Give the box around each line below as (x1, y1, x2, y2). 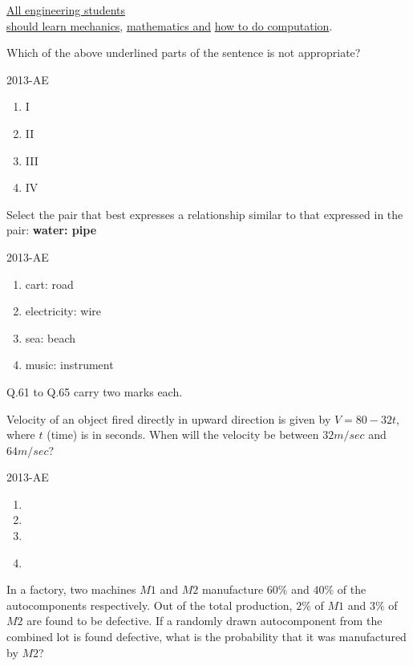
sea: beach (25, 329, 76, 346)
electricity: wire (25, 303, 101, 319)
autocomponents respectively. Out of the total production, (6, 596, 293, 613)
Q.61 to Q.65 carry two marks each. (6, 383, 183, 400)
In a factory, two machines (6, 581, 136, 598)
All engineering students (6, 2, 125, 18)
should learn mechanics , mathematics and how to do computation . (6, 17, 333, 34)
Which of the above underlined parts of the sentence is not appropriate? (6, 44, 361, 61)
